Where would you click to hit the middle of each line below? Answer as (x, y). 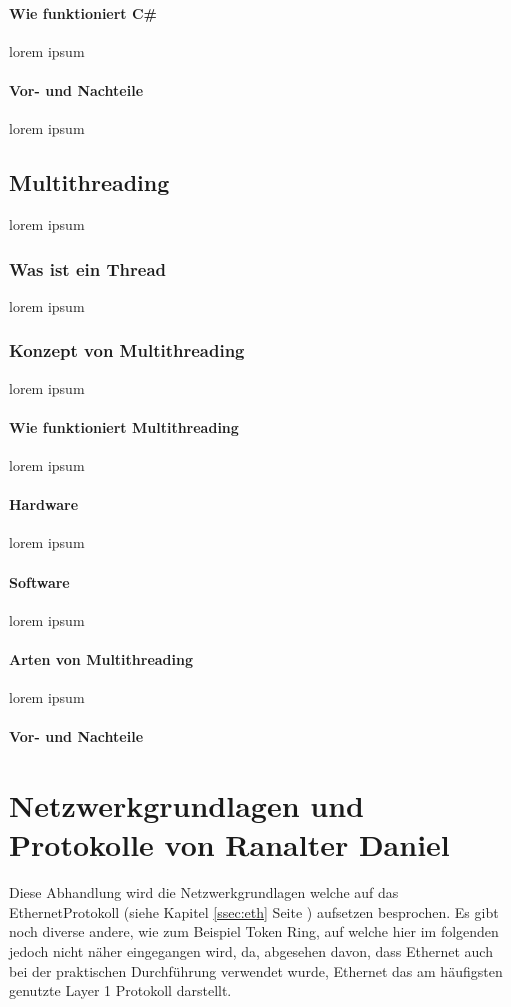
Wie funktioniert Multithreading (124, 426)
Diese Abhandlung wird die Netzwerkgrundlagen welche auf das (204, 892)
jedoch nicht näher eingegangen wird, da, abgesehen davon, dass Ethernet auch (251, 951)
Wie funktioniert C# (83, 12)
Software (39, 581)
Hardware (44, 504)
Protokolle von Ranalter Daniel (229, 844)
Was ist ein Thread (88, 268)
